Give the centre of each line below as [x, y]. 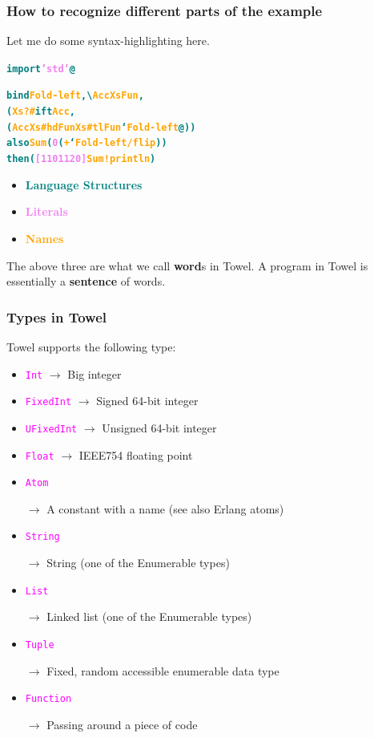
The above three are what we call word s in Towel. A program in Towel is [187, 265]
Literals [46, 211]
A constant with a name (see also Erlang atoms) [165, 508]
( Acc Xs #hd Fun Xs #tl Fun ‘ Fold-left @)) [101, 127]
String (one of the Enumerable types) [138, 563]
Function [48, 699]
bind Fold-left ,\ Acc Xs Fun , [75, 96]
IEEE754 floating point [136, 454]
